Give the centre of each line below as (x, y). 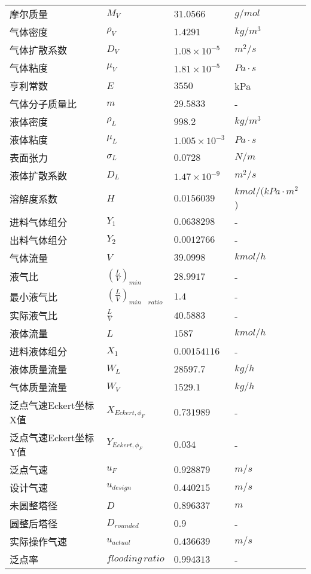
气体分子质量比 (43, 104)
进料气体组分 (39, 222)
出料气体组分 (39, 240)
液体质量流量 (39, 370)
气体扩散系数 (39, 50)
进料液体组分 (39, 352)
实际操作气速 (39, 542)
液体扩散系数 (39, 175)
